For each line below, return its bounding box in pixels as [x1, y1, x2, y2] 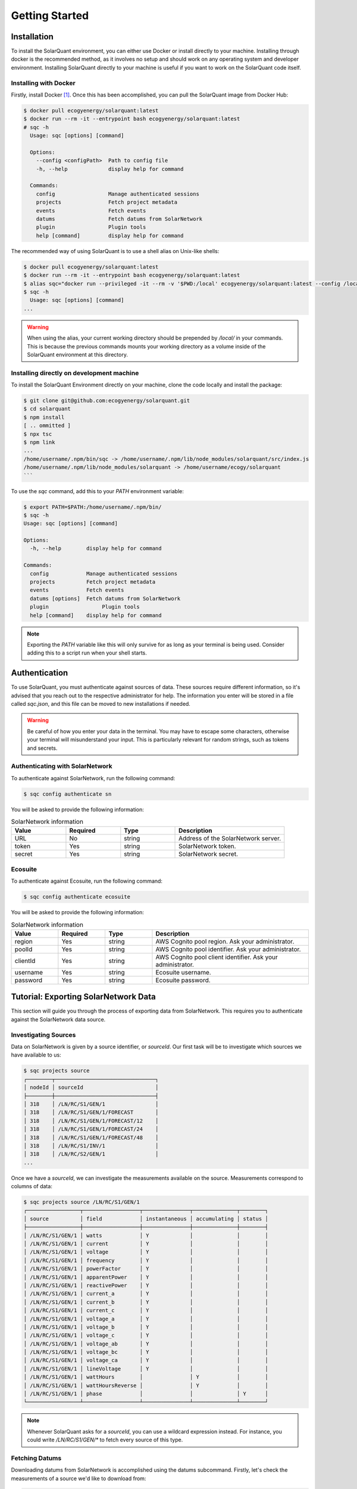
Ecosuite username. [155, 968, 211, 976]
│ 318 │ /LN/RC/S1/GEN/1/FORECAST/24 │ [23, 1126, 159, 1133]
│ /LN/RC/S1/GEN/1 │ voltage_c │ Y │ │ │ [23, 1332, 269, 1339]
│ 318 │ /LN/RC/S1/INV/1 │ [23, 1142, 159, 1149]
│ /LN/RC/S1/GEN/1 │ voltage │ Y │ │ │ [23, 1248, 269, 1256]
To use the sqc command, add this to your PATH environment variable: [11, 487, 184, 494]
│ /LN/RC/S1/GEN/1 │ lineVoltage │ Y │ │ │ [23, 1365, 269, 1372]
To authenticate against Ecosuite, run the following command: [11, 877, 163, 884]
